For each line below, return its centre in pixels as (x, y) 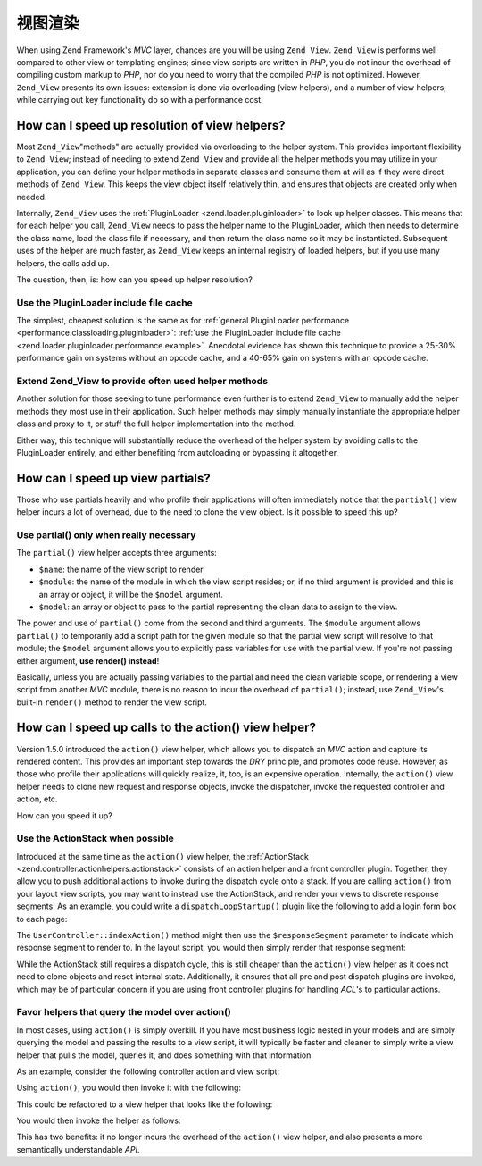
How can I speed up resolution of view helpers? (151, 125)
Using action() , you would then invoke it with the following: (129, 1088)
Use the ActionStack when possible (95, 838)
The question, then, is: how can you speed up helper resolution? (135, 279)
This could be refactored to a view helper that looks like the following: (145, 1104)
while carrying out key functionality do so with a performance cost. (140, 100)
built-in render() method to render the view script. (112, 702)
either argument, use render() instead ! (88, 660)
